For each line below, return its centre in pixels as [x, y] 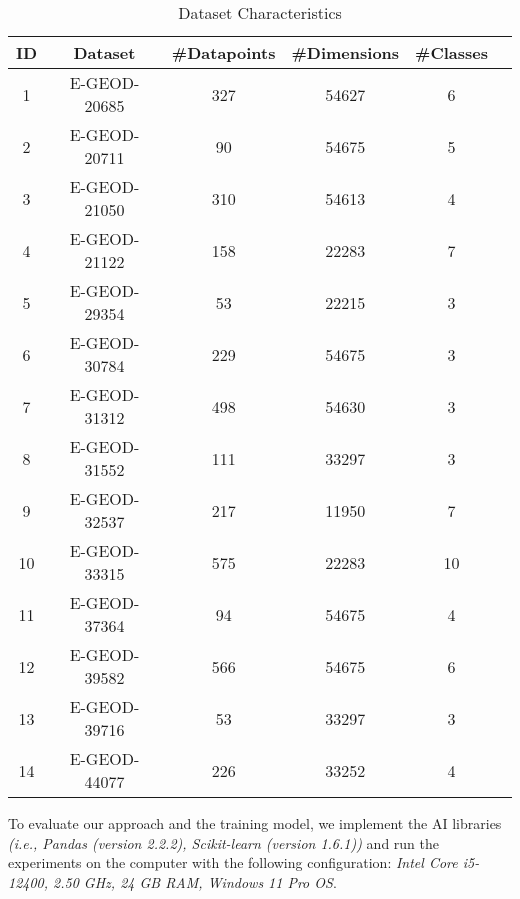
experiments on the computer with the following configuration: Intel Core [233, 862]
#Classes [451, 52]
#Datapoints [223, 52]
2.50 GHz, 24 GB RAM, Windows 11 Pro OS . [195, 881]
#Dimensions [345, 52]
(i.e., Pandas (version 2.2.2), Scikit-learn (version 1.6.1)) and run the [223, 842]
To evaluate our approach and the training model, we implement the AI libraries [255, 823]
